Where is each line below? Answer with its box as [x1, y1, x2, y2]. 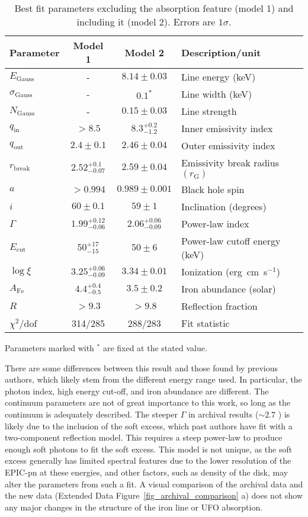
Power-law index [181, 217, 249, 230]
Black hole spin [181, 182, 245, 196]
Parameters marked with [5, 342, 94, 354]
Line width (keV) [181, 87, 252, 101]
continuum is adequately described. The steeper [5, 407, 178, 420]
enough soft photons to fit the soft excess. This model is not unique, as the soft [5, 442, 293, 455]
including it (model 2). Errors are [76, 15, 216, 28]
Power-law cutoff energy [181, 234, 281, 248]
